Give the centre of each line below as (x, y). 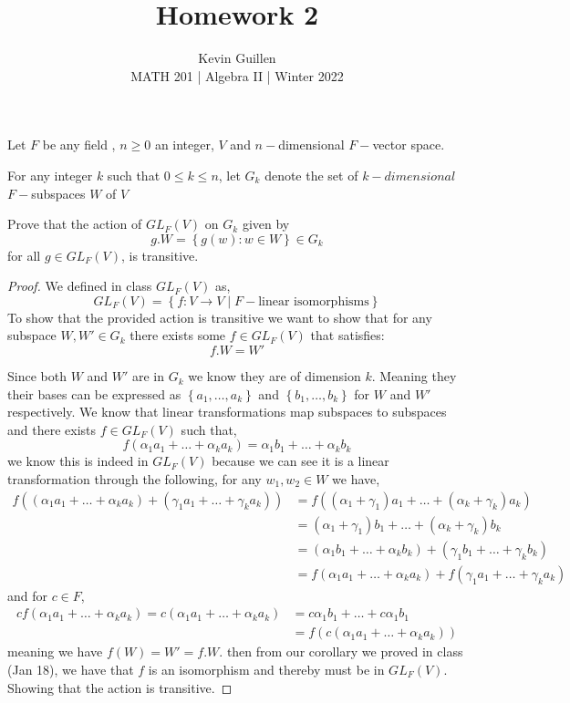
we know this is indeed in (78, 461)
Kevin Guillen (237, 58)
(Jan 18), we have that (71, 669)
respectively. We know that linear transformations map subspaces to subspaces (227, 412)
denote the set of (311, 175)
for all (24, 255)
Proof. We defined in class (80, 286)
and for (28, 595)
